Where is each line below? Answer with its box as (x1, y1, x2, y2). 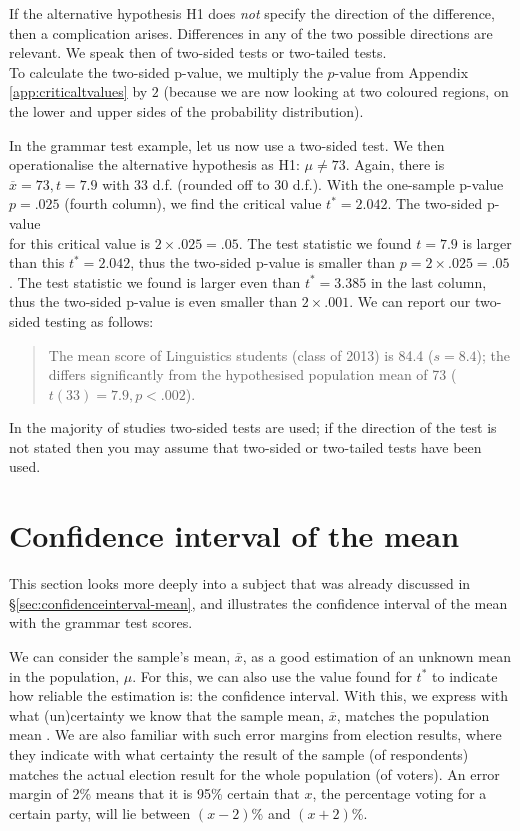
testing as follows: (44, 310, 154, 331)
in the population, (9, 665, 120, 686)
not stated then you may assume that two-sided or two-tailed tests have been (9, 436, 482, 457)
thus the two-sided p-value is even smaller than (9, 291, 298, 312)
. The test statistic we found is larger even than (9, 271, 301, 292)
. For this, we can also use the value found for (132, 665, 412, 686)
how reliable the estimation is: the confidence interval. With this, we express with (9, 685, 509, 706)
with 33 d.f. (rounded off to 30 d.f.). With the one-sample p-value (102, 173, 504, 194)
